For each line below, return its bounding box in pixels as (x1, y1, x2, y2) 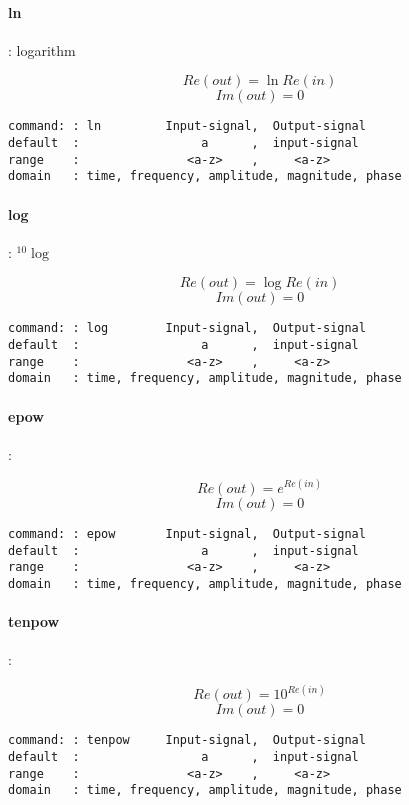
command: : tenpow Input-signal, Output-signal (8, 733, 366, 748)
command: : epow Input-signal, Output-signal (8, 526, 366, 541)
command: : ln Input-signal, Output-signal (8, 119, 366, 134)
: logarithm (8, 39, 76, 60)
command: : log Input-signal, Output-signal (8, 321, 366, 336)
